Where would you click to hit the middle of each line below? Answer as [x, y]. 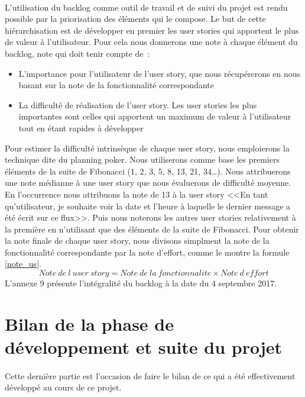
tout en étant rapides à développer [81, 128]
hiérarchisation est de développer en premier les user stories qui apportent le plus [152, 30]
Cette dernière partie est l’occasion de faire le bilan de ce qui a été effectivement [150, 375]
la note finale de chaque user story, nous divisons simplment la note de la [137, 241]
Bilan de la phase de [89, 323]
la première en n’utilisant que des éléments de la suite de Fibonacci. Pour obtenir [152, 229]
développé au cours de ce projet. [63, 387]
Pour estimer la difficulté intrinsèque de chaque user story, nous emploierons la [147, 148]
